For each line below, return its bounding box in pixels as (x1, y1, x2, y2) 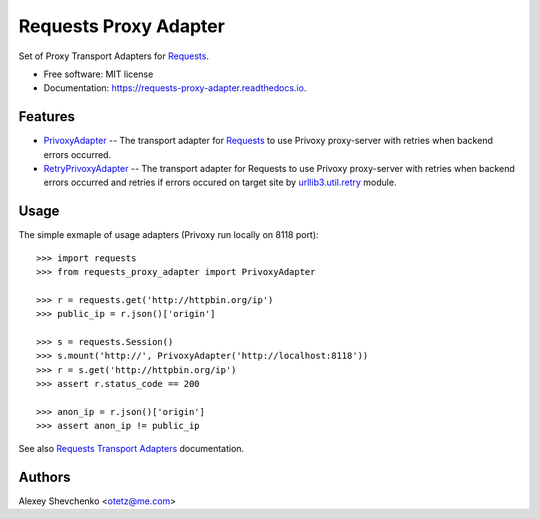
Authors (18, 468, 71, 485)
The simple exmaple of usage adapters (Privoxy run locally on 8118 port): (18, 229, 319, 241)
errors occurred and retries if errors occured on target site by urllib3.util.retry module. (43, 176, 397, 189)
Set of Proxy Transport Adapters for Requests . (18, 50, 210, 62)
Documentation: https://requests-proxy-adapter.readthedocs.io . (43, 82, 307, 94)
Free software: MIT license (43, 68, 154, 80)
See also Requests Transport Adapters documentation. (18, 442, 245, 454)
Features (18, 108, 75, 125)
